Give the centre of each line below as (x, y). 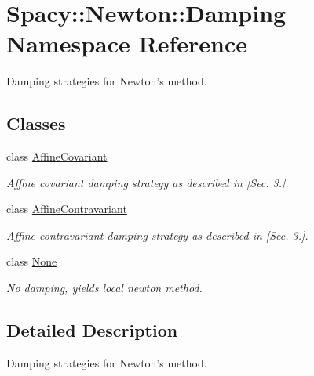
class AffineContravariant (67, 209)
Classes (36, 123)
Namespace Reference (127, 43)
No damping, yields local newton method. (104, 288)
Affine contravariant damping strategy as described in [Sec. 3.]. (157, 235)
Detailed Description (92, 330)
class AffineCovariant (57, 156)
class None (32, 261)
